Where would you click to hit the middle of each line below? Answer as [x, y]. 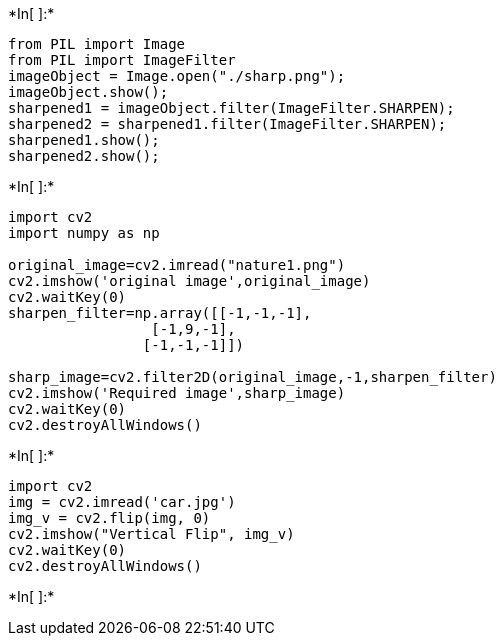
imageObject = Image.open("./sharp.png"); [177, 76]
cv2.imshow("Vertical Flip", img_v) [151, 534]
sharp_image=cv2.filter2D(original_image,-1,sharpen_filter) [252, 377]
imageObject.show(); [88, 92]
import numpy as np [84, 233]
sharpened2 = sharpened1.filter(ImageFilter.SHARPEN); [227, 124]
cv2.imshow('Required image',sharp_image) [177, 393]
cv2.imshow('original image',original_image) [189, 281]
